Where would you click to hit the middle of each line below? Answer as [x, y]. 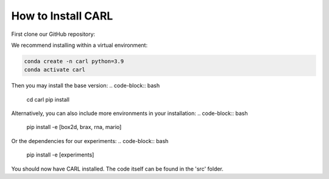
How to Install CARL [62, 16]
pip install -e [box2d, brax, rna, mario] [74, 127]
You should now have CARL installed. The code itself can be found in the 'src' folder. [117, 169]
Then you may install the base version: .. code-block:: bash [86, 86]
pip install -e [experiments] [60, 155]
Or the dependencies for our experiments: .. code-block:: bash [90, 141]
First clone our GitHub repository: [53, 34]
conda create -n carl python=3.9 [74, 61]
